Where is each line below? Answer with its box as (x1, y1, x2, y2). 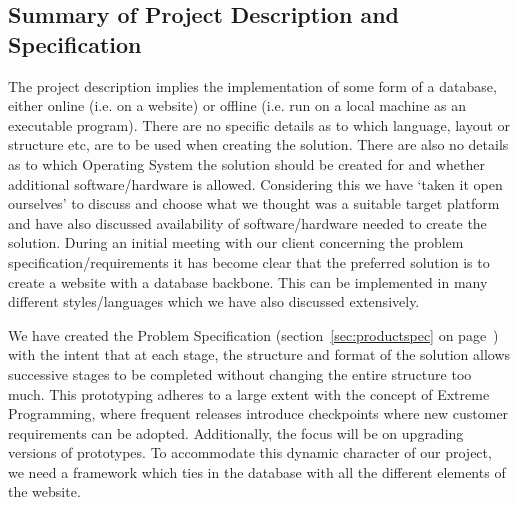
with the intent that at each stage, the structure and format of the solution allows (8, 344, 511, 365)
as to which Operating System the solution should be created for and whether (8, 153, 485, 174)
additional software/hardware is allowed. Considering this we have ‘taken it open (8, 173, 503, 194)
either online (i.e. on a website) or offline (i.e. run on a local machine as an (8, 95, 466, 116)
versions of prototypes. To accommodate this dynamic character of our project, (8, 442, 492, 463)
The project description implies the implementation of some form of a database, (8, 75, 497, 96)
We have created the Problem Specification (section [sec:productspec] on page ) (8, 324, 499, 345)
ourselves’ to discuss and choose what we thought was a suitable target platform (8, 193, 500, 214)
